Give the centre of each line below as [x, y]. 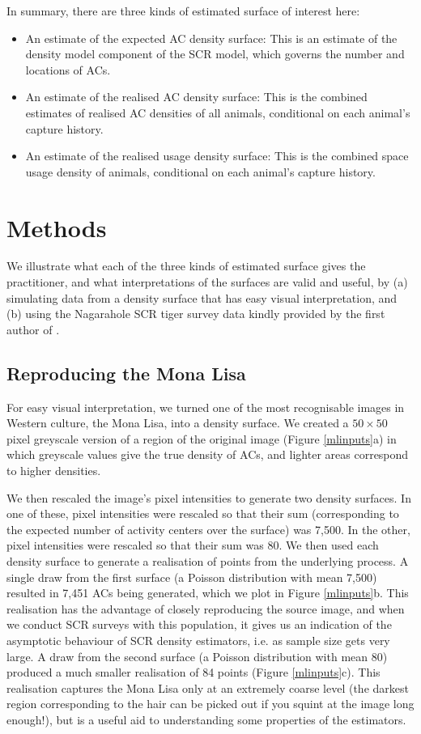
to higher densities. [54, 471]
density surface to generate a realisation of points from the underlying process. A [208, 560]
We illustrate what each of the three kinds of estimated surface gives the [186, 266]
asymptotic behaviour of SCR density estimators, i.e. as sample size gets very [198, 640]
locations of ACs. [68, 69]
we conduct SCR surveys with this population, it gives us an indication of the [199, 624]
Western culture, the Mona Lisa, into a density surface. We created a [178, 423]
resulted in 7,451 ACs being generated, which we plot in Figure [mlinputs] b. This [208, 593]
